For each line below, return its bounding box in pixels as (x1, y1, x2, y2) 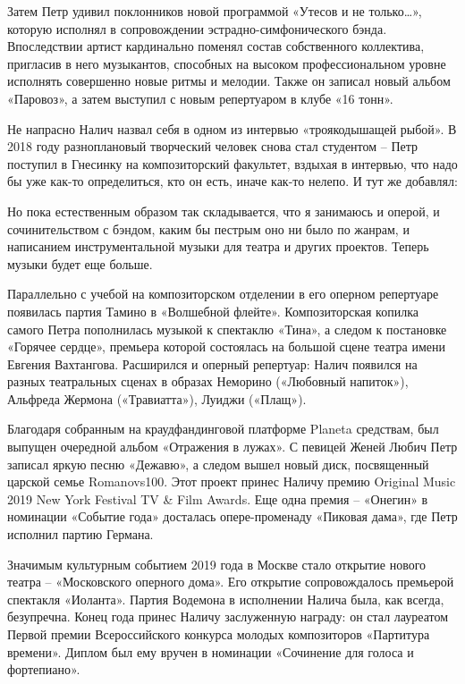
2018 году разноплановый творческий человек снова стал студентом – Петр (7, 137, 418, 156)
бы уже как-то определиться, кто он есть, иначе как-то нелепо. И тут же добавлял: (7, 172, 458, 190)
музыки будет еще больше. (7, 254, 153, 273)
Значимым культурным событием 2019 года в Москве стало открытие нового (7, 554, 427, 573)
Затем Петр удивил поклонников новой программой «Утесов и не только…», (7, 2, 422, 20)
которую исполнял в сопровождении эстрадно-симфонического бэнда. (7, 19, 387, 38)
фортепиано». (7, 660, 80, 679)
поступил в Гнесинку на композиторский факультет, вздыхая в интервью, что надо (7, 154, 458, 173)
